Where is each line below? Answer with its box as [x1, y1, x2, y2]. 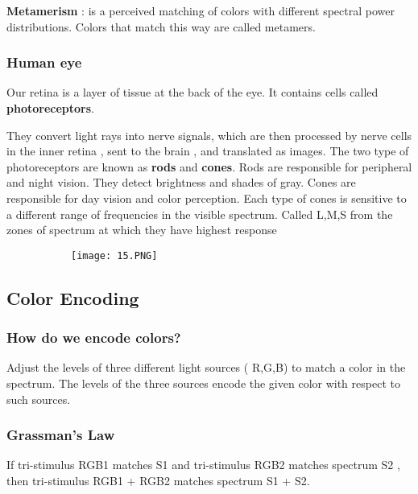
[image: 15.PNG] [71, 249, 158, 261]
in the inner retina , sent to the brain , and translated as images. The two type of [6, 142, 409, 159]
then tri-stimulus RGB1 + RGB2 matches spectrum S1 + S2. [6, 472, 310, 488]
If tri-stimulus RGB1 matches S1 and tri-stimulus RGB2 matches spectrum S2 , [6, 456, 400, 473]
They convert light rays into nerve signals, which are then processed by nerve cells [6, 126, 412, 143]
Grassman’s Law [6, 425, 115, 445]
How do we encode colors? [6, 327, 181, 348]
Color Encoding [6, 285, 139, 310]
